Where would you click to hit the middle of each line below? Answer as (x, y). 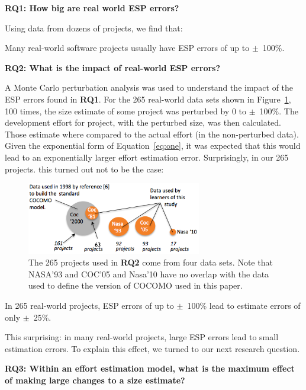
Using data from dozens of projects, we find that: (94, 28)
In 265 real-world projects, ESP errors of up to (89, 306)
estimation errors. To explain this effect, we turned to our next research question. (152, 348)
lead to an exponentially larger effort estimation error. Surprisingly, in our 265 (147, 157)
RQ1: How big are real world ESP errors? (92, 8)
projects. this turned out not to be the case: (84, 169)
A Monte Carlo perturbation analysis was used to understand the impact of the (149, 87)
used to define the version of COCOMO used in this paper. (136, 285)
